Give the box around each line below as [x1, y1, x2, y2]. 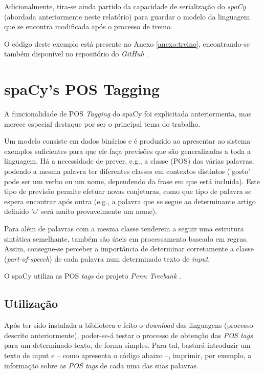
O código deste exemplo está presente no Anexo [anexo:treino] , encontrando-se [4, 38, 250, 49]
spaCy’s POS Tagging [4, 78, 160, 100]
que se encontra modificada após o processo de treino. [4, 21, 173, 32]
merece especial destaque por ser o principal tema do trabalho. [4, 118, 201, 129]
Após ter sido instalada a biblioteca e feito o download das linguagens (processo [4, 320, 253, 330]
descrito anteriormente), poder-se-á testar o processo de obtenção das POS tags [4, 329, 253, 340]
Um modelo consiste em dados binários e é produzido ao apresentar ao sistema [4, 135, 251, 146]
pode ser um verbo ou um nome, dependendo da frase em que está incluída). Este [4, 175, 260, 186]
